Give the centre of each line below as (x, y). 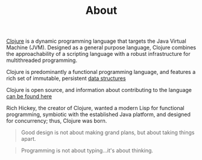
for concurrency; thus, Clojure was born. (57, 121)
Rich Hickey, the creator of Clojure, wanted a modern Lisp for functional (96, 108)
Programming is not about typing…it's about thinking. (87, 150)
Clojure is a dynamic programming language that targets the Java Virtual (96, 41)
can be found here (29, 96)
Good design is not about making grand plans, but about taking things (108, 132)
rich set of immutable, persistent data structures (66, 78)
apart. (28, 139)
